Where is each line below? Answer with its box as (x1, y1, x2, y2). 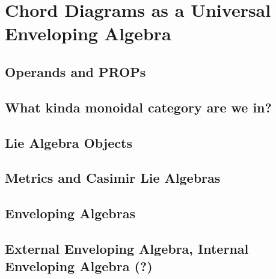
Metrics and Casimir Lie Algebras (5, 168, 221, 187)
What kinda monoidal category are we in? (5, 97, 272, 116)
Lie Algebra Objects (5, 133, 132, 152)
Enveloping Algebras (5, 204, 135, 222)
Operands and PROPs (5, 62, 146, 81)
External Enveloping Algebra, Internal (5, 239, 249, 257)
